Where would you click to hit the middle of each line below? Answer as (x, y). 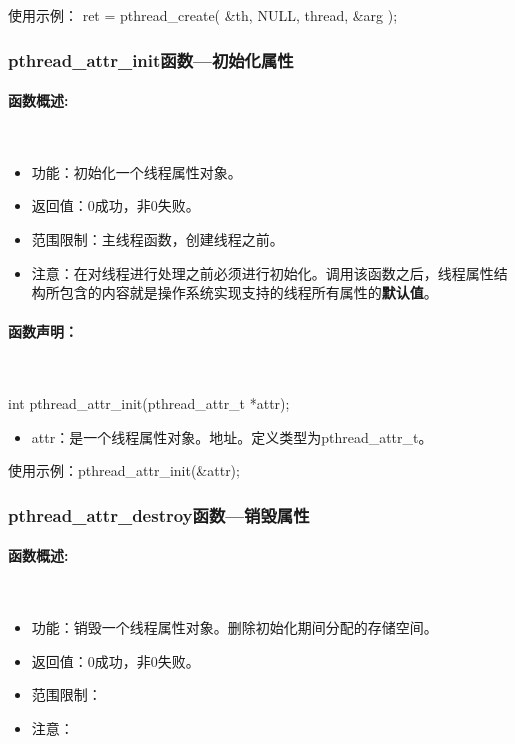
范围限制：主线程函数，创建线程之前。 (157, 239)
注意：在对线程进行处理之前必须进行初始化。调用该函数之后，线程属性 (262, 272)
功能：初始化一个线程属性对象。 (136, 171)
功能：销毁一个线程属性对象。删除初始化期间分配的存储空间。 (234, 627)
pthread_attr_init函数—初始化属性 (151, 59)
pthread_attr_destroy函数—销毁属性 (159, 514)
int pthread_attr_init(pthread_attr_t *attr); (149, 403)
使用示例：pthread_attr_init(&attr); (124, 470)
